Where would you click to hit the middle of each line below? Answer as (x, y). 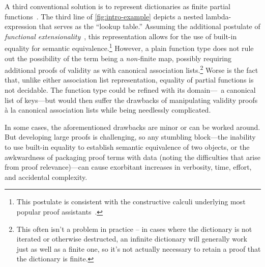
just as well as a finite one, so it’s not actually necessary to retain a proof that (139, 248)
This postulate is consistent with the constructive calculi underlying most (131, 202)
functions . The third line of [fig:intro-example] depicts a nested (104, 16)
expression (21, 26)
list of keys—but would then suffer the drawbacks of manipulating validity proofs (131, 100)
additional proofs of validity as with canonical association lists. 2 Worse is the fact (131, 69)
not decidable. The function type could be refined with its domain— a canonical (130, 90)
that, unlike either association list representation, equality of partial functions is (129, 80)
